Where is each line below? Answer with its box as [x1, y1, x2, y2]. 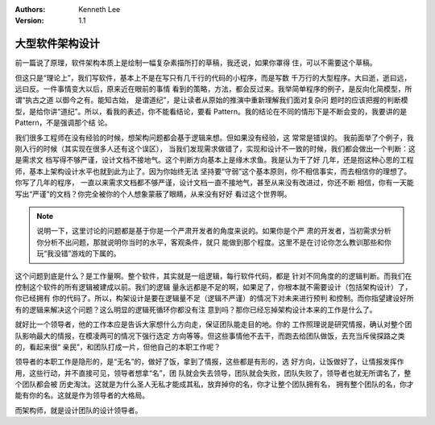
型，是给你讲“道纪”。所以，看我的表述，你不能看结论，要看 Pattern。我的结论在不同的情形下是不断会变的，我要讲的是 [14, 106, 408, 116]
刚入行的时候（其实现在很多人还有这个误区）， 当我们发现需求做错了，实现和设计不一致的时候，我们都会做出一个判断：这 [14, 144, 416, 154]
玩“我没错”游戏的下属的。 [36, 249, 121, 258]
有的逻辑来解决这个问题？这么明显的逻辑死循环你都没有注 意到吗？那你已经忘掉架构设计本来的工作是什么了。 [14, 304, 377, 314]
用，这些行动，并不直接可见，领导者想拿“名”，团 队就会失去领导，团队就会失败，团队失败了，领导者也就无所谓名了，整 [14, 368, 412, 378]
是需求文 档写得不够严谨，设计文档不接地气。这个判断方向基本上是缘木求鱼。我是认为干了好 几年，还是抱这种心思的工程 [14, 155, 414, 165]
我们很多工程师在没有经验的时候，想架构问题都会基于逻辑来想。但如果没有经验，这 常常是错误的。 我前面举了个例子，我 [14, 133, 414, 142]
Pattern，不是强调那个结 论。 [14, 118, 112, 128]
